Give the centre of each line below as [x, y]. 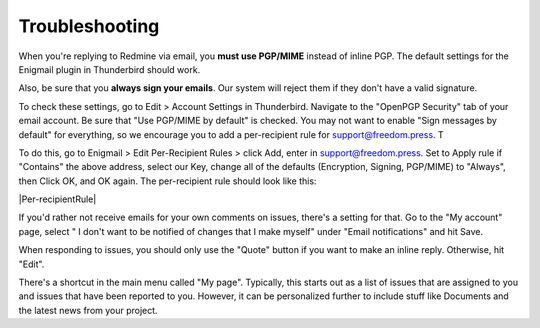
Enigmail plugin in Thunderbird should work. [109, 69]
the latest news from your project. [88, 310]
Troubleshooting [89, 26]
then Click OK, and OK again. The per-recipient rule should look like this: [167, 181]
